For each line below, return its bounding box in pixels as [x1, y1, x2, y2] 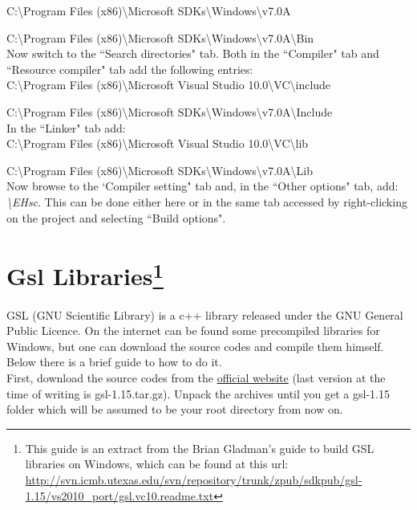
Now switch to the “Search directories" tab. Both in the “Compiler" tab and [6, 45, 379, 62]
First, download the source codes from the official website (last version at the [6, 369, 386, 386]
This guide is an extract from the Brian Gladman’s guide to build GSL [25, 439, 374, 456]
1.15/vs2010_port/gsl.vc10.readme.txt [25, 487, 214, 504]
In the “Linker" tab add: [6, 119, 126, 136]
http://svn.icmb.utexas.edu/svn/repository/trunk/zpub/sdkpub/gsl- [25, 471, 362, 488]
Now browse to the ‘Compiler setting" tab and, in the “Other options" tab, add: [6, 177, 399, 194]
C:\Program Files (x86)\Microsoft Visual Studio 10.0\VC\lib [6, 135, 309, 152]
